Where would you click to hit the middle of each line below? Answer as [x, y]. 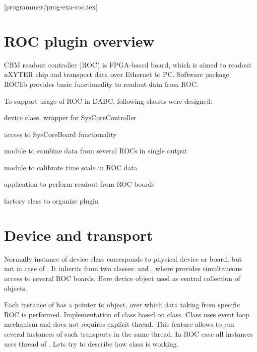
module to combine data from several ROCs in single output [96, 151]
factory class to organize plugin [51, 201]
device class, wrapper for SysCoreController [70, 117]
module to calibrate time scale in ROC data [71, 167]
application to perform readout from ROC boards [79, 184]
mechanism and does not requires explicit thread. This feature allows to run [119, 324]
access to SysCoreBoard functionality [61, 134]
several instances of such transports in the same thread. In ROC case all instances [129, 333]
